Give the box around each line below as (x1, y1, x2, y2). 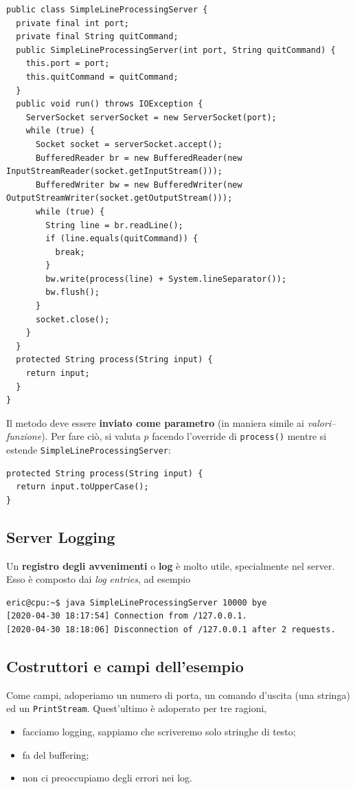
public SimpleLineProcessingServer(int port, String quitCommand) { (16, 45, 336, 55)
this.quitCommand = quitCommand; (25, 71, 179, 82)
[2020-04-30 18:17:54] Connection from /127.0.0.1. (6, 611, 247, 621)
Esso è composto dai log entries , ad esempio (6, 572, 191, 586)
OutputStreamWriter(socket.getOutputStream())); (6, 193, 233, 203)
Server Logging (6, 526, 115, 547)
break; (55, 247, 85, 257)
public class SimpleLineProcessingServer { (6, 5, 208, 14)
